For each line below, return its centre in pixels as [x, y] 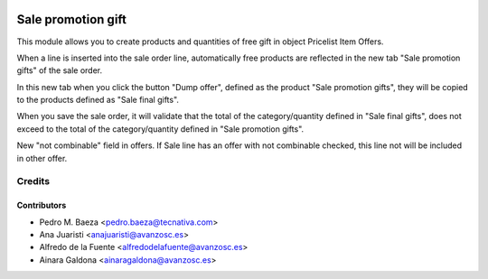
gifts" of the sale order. [60, 70]
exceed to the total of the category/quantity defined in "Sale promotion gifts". [160, 129]
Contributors [42, 205]
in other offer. [42, 158]
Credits [33, 181]
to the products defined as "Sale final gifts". [98, 100]
